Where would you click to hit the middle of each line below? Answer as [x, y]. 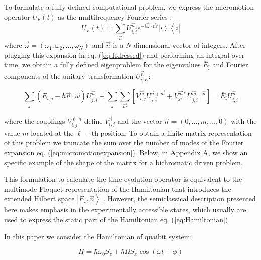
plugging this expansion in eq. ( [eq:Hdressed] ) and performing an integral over [124, 54]
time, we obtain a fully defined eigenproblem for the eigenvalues [102, 64]
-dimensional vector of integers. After [189, 45]
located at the [52, 132]
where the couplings [35, 121]
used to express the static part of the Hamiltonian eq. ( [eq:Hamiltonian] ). [117, 219]
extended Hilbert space [39, 199]
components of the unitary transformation [69, 76]
